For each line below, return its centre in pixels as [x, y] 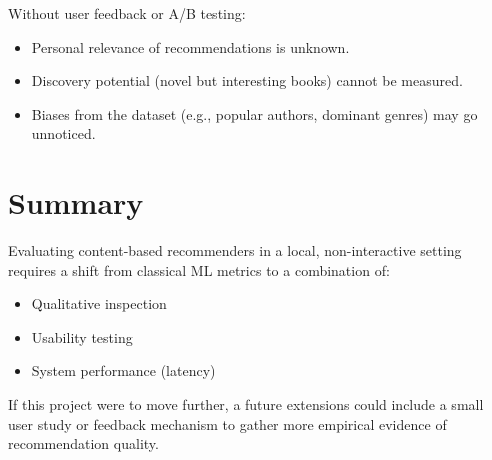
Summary [76, 202]
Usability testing [82, 336]
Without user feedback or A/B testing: [127, 13]
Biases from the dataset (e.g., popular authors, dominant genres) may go [254, 113]
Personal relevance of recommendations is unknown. [190, 46]
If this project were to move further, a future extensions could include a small [246, 404]
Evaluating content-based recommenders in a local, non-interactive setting [235, 250]
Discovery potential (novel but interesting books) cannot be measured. [247, 80]
